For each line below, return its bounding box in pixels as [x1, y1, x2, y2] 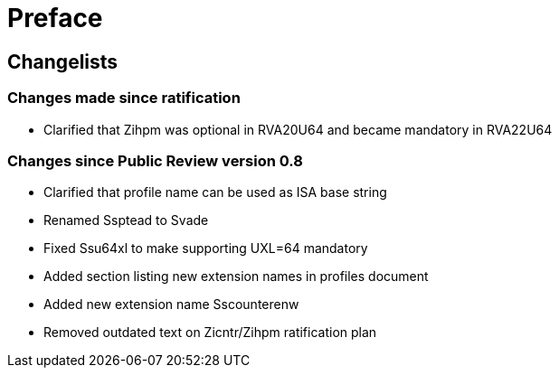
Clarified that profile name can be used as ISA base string [43, 184, 387, 201]
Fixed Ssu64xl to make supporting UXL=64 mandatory [43, 240, 368, 257]
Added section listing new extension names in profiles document [43, 268, 429, 285]
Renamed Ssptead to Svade [43, 212, 209, 229]
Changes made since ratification [7, 89, 241, 108]
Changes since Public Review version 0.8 [7, 151, 303, 170]
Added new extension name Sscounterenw [43, 296, 299, 313]
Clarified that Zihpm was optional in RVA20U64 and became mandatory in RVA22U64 [43, 121, 553, 137]
